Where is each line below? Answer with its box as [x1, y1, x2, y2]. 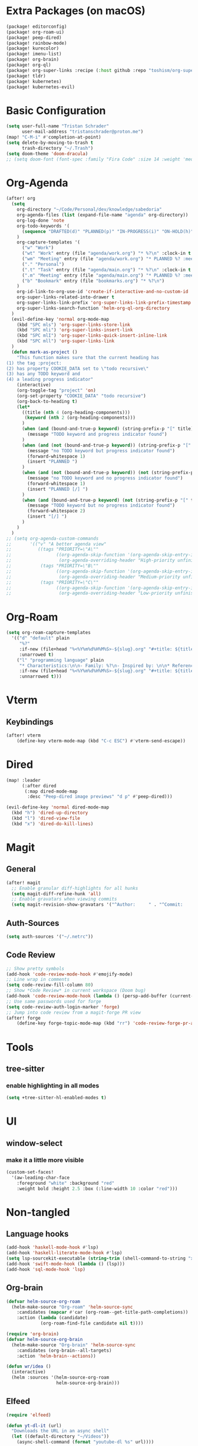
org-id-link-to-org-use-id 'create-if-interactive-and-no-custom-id [16, 289, 189, 295]
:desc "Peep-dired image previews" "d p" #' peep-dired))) [27, 794, 173, 800]
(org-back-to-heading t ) [16, 398, 78, 405]
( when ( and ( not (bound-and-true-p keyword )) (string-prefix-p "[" [21, 442, 192, 448]
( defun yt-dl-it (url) [6, 1422, 62, 1428]
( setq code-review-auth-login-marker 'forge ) [6, 1004, 120, 1010]
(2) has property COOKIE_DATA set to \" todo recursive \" [6, 366, 149, 372]
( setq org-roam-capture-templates [6, 630, 91, 636]
